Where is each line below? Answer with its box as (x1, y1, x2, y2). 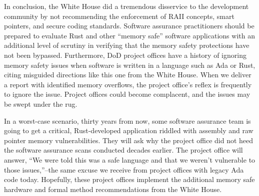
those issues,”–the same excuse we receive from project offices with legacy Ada (4, 164, 244, 175)
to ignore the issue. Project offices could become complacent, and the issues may (4, 89, 250, 99)
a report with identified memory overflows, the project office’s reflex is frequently (4, 79, 252, 89)
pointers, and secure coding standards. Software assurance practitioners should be (4, 20, 254, 31)
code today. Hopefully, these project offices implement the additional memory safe (4, 174, 255, 185)
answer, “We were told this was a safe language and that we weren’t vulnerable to (4, 154, 255, 165)
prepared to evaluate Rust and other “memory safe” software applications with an (4, 30, 255, 40)
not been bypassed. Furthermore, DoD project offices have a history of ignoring (4, 49, 246, 60)
